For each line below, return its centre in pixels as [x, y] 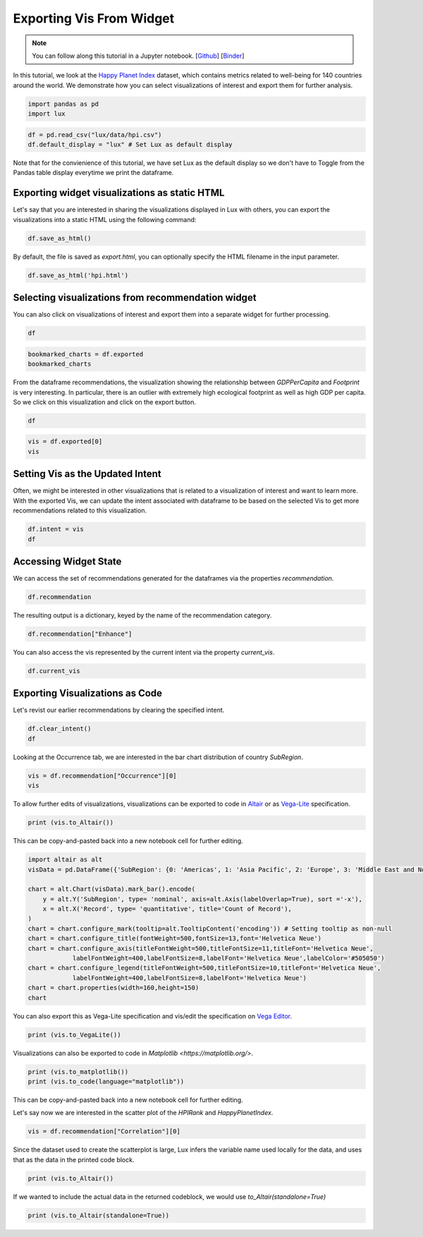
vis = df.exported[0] [65, 442]
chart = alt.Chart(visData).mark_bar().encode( [111, 889]
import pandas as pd [63, 104]
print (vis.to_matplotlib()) [78, 1072]
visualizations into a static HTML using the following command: [105, 219]
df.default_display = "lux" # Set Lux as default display [130, 145]
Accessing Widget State [67, 561]
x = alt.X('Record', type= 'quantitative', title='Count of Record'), [167, 909]
